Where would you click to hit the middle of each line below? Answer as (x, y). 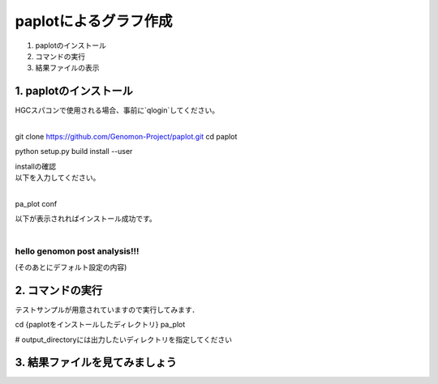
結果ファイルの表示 (67, 68)
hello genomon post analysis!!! (77, 251)
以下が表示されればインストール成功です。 (86, 219)
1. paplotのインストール (74, 91)
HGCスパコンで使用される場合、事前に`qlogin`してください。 (117, 110)
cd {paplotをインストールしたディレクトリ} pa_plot (100, 325)
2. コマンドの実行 (59, 290)
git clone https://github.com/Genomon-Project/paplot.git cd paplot (126, 137)
